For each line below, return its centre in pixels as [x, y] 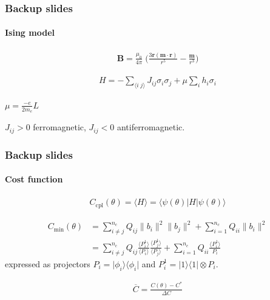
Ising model [30, 32]
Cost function [34, 179]
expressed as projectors [48, 263]
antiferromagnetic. [151, 127]
